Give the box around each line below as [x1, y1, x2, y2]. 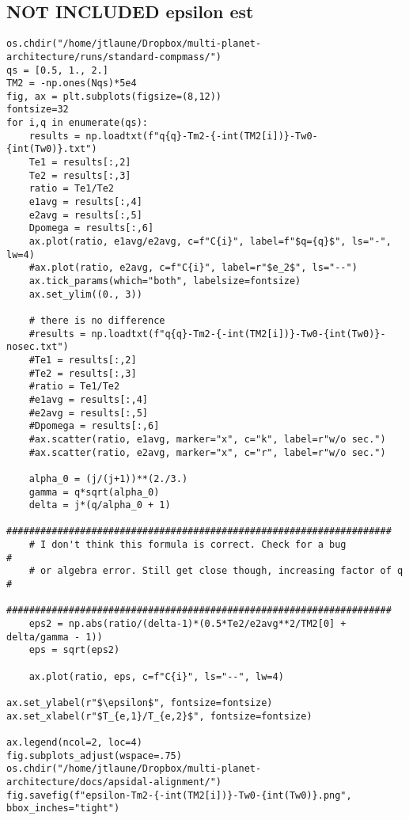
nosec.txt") [6, 341, 69, 353]
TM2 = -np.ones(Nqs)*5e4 [6, 78, 137, 89]
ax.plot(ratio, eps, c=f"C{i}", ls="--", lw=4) [28, 670, 284, 682]
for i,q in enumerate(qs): [6, 117, 148, 129]
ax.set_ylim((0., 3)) [28, 288, 142, 300]
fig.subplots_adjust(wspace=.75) [6, 750, 182, 761]
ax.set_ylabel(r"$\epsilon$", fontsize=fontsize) [6, 697, 273, 709]
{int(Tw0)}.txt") [6, 143, 97, 155]
